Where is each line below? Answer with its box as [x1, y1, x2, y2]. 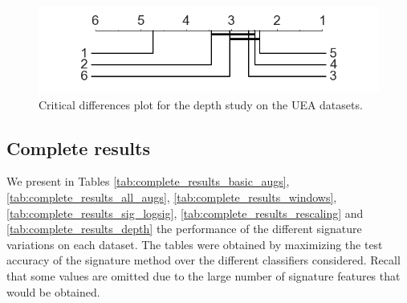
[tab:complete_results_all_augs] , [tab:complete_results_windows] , [6, 188, 337, 205]
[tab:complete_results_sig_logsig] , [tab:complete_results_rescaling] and [6, 204, 364, 221]
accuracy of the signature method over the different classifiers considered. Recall [6, 252, 401, 268]
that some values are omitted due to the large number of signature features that [6, 267, 401, 284]
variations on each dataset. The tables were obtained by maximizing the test [6, 235, 383, 252]
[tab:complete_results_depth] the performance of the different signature [6, 220, 362, 237]
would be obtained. [6, 283, 100, 300]
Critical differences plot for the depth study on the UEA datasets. [39, 96, 363, 113]
